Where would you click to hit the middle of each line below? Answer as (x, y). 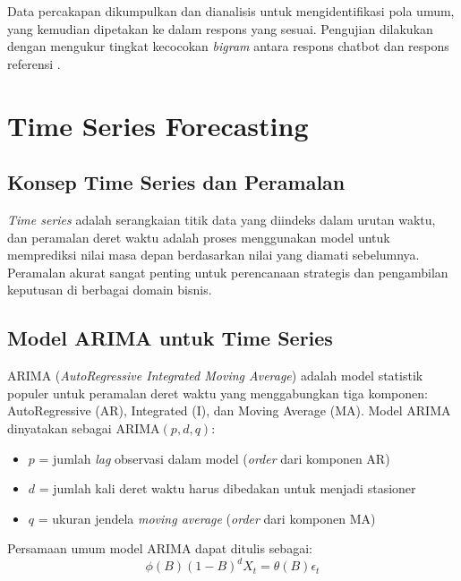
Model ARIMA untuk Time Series (170, 338)
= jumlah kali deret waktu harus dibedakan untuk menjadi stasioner (227, 488)
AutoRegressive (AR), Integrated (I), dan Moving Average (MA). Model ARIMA (229, 410)
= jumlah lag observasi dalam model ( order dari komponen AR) (214, 458)
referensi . (34, 63)
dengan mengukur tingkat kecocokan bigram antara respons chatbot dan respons (228, 46)
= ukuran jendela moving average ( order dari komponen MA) (207, 518)
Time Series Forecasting (158, 125)
